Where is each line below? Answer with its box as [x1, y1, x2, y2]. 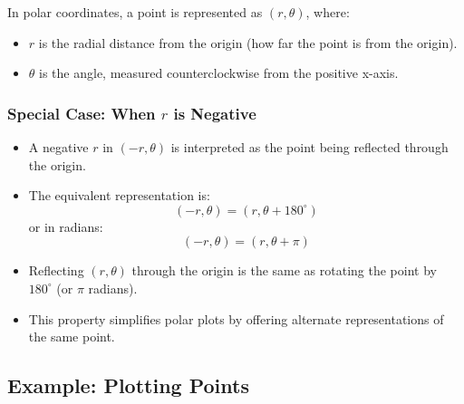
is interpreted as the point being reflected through [170, 138, 449, 156]
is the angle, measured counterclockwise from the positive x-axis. [39, 63, 399, 82]
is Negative [173, 101, 256, 124]
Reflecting [28, 261, 84, 280]
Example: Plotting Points [7, 371, 249, 399]
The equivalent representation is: [28, 186, 210, 205]
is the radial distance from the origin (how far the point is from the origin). [38, 33, 458, 52]
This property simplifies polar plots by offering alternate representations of [28, 309, 444, 328]
